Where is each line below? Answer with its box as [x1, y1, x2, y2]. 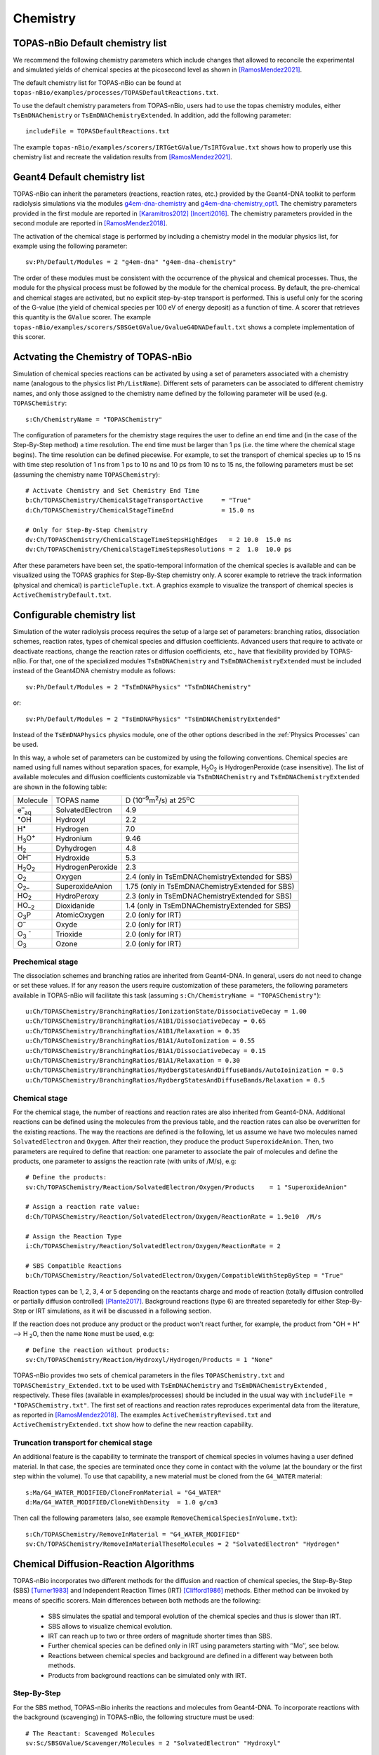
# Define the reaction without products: [25, 1346, 170, 1354]
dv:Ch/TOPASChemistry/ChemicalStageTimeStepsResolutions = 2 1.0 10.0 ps [25, 545, 292, 554]
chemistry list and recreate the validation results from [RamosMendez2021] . [13, 153, 233, 161]
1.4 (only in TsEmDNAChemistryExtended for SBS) [125, 901, 291, 910]
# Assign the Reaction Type [25, 1232, 122, 1240]
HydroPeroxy [55, 891, 100, 901]
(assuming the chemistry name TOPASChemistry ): [13, 470, 161, 479]
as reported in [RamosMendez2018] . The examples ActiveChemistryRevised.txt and [13, 1410, 272, 1419]
